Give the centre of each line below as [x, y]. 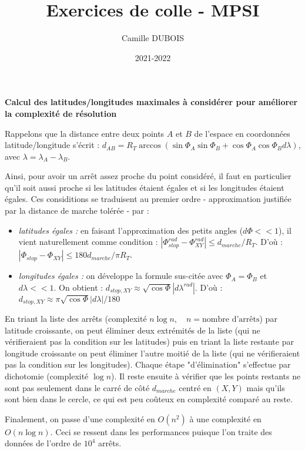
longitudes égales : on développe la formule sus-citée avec [121, 276]
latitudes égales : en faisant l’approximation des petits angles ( [131, 230]
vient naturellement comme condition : [88, 242]
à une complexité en [225, 418]
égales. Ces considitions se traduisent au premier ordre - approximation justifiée [148, 199]
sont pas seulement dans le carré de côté [77, 387]
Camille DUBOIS [153, 38]
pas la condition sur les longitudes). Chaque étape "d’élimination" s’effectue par [148, 364]
